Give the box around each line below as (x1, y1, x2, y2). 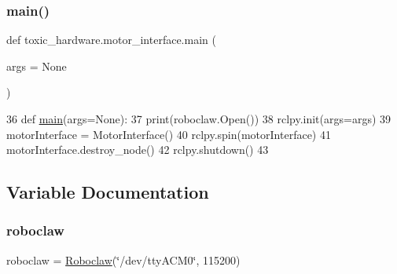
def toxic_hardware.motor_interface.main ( (6, 31, 216, 48)
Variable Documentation (6, 180, 209, 204)
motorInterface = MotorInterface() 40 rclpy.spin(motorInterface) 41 (6, 126, 331, 142)
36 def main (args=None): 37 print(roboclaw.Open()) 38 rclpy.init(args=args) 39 (6, 111, 391, 126)
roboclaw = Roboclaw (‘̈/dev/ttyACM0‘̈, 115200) (6, 251, 241, 268)
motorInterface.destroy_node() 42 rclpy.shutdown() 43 (6, 141, 269, 158)
